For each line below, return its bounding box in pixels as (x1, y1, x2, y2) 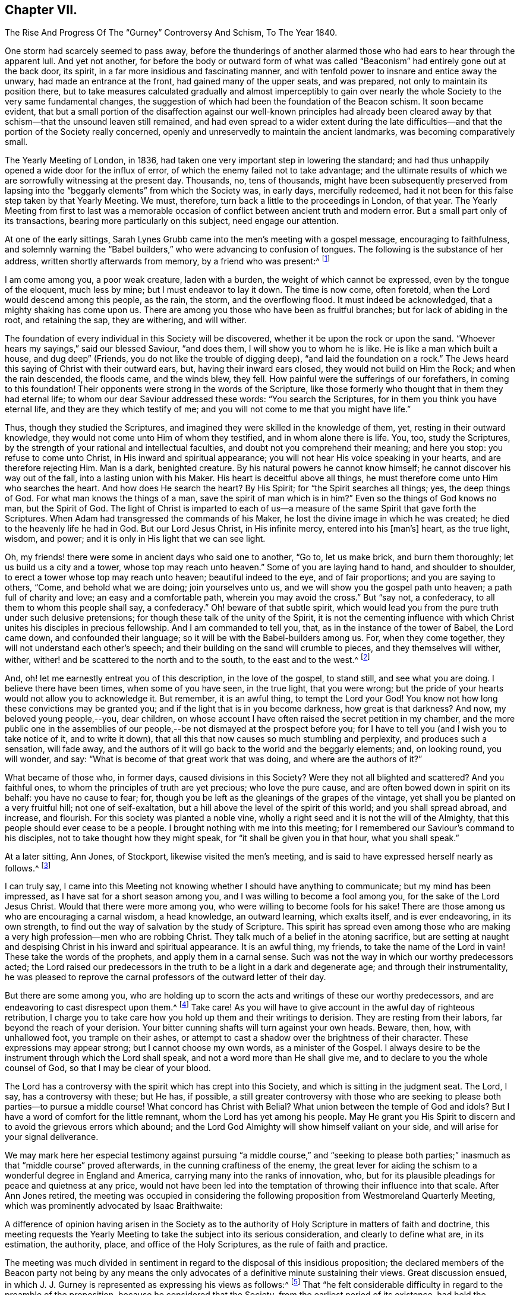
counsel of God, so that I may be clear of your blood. (5, 1063, 211, 1073)
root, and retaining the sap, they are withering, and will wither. (5, 315, 247, 326)
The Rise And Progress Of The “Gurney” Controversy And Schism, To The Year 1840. (5, 27, 338, 38)
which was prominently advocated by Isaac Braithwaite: (5, 1201, 223, 1211)
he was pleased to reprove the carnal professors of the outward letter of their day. (5, 972, 326, 983)
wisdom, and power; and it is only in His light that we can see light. (5, 533, 266, 544)
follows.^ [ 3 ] (5, 861, 51, 873)
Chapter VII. (5, 2, 78, 17)
